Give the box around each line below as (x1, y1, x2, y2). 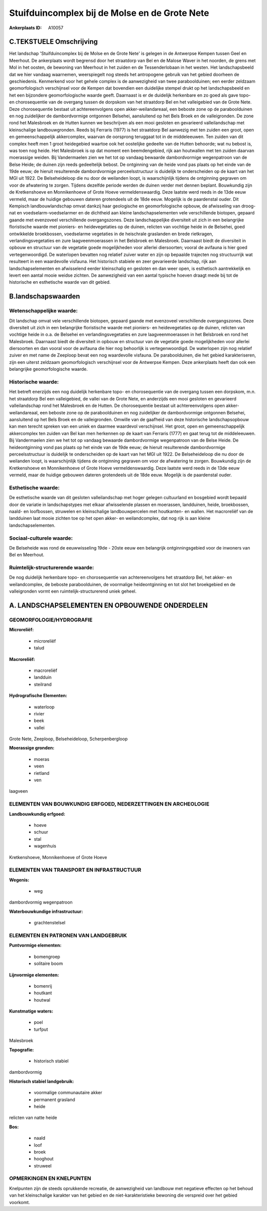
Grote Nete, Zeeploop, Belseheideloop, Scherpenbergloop (9, 736, 128, 742)
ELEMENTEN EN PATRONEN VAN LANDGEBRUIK (9, 932, 127, 939)
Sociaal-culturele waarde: (9, 535, 73, 542)
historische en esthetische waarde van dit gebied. (9, 279, 111, 285)
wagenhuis (34, 843, 56, 849)
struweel (34, 1162, 52, 1168)
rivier (34, 710, 44, 716)
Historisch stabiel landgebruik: (9, 1078, 74, 1084)
